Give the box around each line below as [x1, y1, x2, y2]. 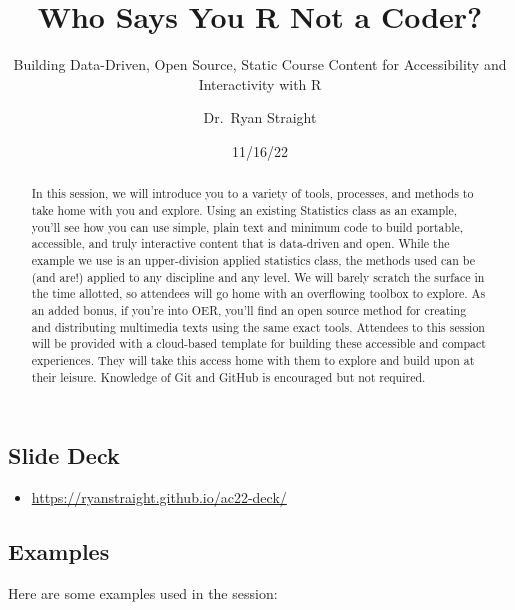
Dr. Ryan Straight [203, 107, 317, 128]
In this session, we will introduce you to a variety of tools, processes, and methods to [31, 185, 474, 202]
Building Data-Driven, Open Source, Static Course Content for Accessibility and [13, 54, 507, 75]
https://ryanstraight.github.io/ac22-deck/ [31, 486, 287, 507]
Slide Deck [8, 440, 120, 471]
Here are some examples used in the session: [8, 582, 278, 603]
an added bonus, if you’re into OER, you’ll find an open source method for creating [31, 301, 467, 318]
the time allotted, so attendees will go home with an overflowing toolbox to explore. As [31, 285, 486, 302]
